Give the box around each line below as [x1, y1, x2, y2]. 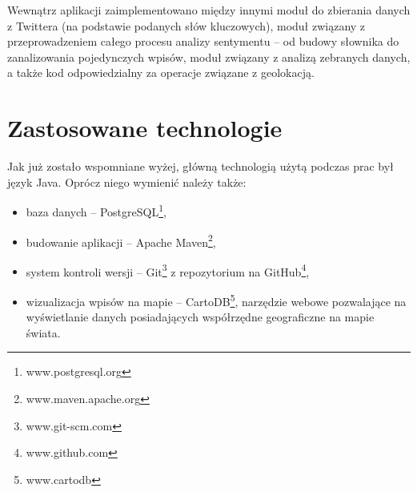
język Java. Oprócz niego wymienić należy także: [7, 173, 247, 190]
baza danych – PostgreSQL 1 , [26, 201, 166, 220]
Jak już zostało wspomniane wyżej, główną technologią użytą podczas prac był [7, 158, 394, 175]
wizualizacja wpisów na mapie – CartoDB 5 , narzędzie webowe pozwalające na [26, 291, 407, 309]
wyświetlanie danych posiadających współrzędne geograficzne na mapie [26, 309, 375, 325]
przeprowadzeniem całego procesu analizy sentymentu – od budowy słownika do [7, 33, 399, 50]
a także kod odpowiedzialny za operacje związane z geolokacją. [7, 64, 315, 81]
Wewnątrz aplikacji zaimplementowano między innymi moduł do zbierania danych [7, 2, 411, 18]
